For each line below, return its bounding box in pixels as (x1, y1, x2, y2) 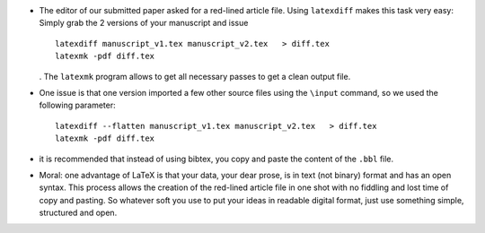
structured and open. (39, 207, 118, 219)
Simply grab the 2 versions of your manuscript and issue (39, 18, 249, 29)
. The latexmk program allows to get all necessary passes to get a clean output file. (39, 71, 351, 82)
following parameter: (39, 99, 116, 111)
